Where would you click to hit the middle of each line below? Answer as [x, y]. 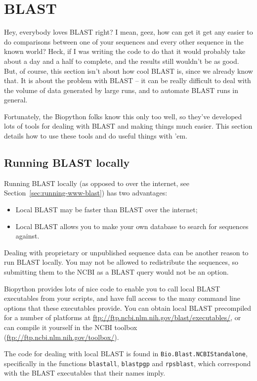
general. [16, 100]
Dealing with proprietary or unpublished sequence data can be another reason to [126, 252]
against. [27, 236]
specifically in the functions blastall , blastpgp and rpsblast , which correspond [128, 363]
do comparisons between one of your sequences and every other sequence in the [124, 41]
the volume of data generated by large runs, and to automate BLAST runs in [121, 90]
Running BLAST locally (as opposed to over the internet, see [97, 183]
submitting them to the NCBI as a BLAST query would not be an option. [116, 272]
